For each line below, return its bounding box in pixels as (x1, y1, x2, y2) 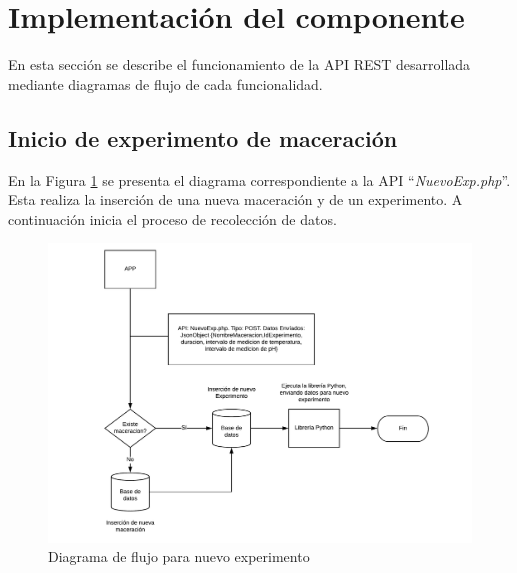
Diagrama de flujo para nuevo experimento (48, 546, 310, 567)
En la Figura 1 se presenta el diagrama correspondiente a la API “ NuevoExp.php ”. (8, 169, 511, 190)
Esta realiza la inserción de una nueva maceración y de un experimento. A (8, 189, 463, 210)
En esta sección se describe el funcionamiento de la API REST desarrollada (8, 54, 471, 75)
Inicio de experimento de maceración (8, 122, 398, 153)
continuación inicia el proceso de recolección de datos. (8, 208, 337, 229)
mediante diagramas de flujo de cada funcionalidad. (8, 73, 323, 94)
